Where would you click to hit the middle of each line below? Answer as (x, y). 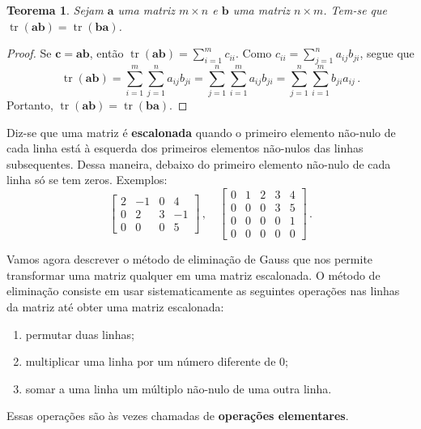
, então (106, 53)
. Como (254, 53)
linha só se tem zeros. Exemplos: (87, 180)
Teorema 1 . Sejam (55, 10)
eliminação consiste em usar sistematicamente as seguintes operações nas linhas (203, 291)
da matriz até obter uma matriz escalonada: (115, 306)
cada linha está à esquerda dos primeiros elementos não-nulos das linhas (185, 148)
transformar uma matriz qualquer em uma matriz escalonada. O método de (193, 275)
